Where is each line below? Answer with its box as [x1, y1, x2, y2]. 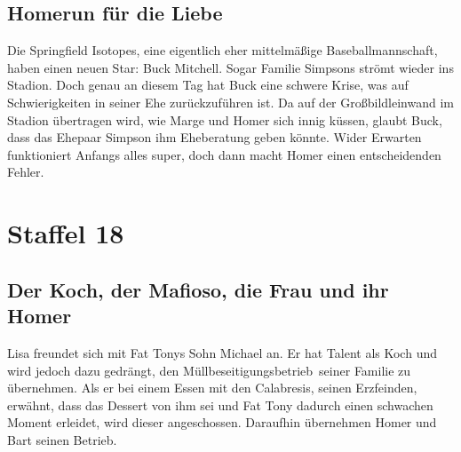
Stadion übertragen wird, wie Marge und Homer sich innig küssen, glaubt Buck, [7, 110, 442, 129]
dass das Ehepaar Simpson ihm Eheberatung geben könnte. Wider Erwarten [7, 128, 422, 147]
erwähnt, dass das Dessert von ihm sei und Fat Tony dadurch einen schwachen [7, 395, 433, 414]
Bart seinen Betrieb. [7, 430, 117, 448]
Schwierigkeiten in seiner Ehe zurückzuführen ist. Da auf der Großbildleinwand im [7, 92, 454, 111]
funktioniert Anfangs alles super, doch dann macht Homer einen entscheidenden [7, 145, 441, 163]
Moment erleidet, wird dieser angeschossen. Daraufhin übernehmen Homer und [7, 413, 437, 432]
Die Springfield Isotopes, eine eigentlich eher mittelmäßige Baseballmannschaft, [7, 41, 438, 59]
